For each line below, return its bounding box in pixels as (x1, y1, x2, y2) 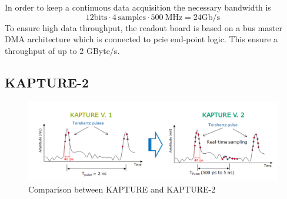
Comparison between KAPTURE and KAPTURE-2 (28, 183, 216, 195)
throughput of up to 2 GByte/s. (5, 44, 120, 56)
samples (118, 13, 146, 22)
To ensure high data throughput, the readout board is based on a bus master (5, 21, 282, 33)
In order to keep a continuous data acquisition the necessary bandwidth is (5, 1, 271, 13)
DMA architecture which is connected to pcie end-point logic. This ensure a (5, 33, 278, 45)
